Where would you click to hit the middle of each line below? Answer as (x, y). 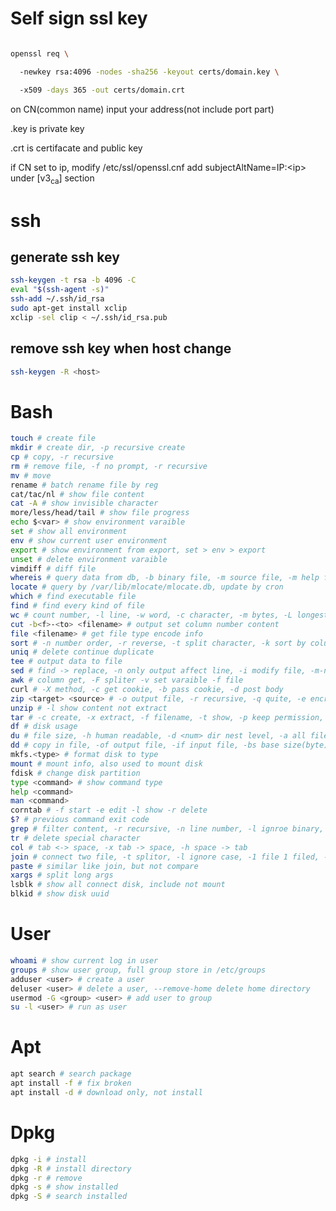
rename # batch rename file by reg (84, 485)
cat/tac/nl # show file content (77, 494)
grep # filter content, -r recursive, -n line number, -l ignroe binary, (167, 829)
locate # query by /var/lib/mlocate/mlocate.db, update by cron (147, 587)
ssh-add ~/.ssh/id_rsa (57, 299)
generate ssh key (65, 257)
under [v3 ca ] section (52, 179)
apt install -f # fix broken (71, 1083)
